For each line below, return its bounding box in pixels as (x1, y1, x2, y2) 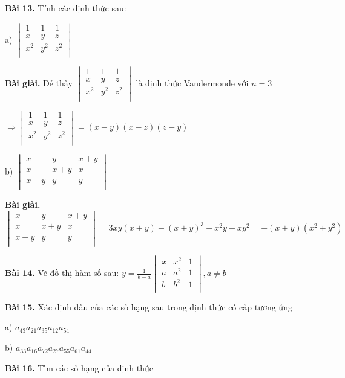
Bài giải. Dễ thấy (5, 76, 73, 89)
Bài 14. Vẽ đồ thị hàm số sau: (5, 266, 119, 279)
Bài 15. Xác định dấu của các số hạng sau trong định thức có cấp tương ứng (5, 300, 292, 313)
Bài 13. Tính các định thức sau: (5, 2, 126, 14)
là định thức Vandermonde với (136, 76, 249, 89)
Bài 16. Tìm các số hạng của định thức (5, 361, 153, 374)
